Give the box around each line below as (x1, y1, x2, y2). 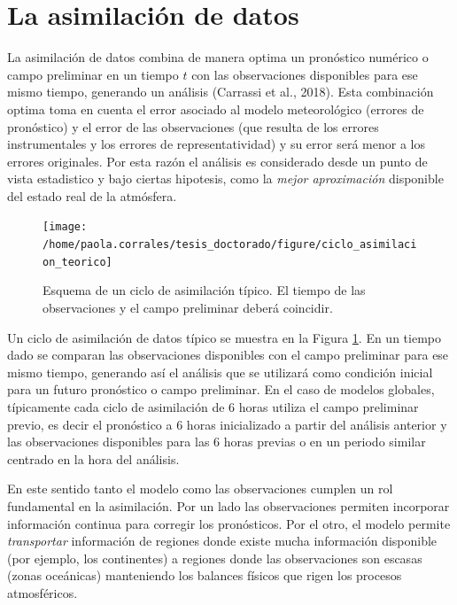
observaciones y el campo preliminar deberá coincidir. (43, 299, 333, 317)
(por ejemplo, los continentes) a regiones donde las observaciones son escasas (7, 548, 422, 567)
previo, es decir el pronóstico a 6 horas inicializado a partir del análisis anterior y (7, 415, 447, 433)
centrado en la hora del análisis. (7, 449, 180, 468)
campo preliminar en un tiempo (7, 65, 179, 83)
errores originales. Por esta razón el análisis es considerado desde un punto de (7, 151, 428, 170)
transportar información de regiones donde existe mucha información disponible (7, 531, 438, 550)
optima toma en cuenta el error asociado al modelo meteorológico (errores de (7, 99, 424, 118)
